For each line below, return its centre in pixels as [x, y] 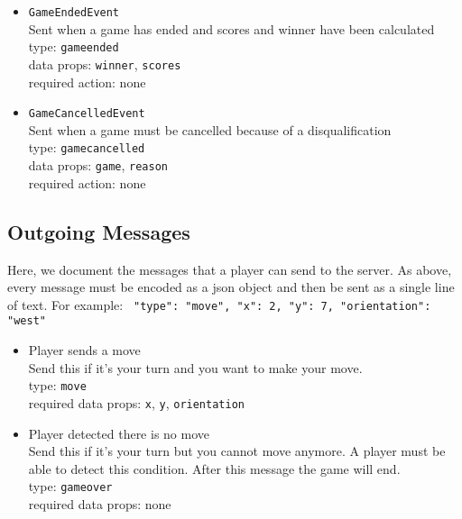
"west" [27, 321]
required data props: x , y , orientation [136, 402]
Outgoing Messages [99, 231]
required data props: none [100, 503]
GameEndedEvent [74, 13]
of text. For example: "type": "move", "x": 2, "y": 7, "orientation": [219, 304]
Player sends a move [84, 350]
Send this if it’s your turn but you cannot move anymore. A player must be [237, 451]
